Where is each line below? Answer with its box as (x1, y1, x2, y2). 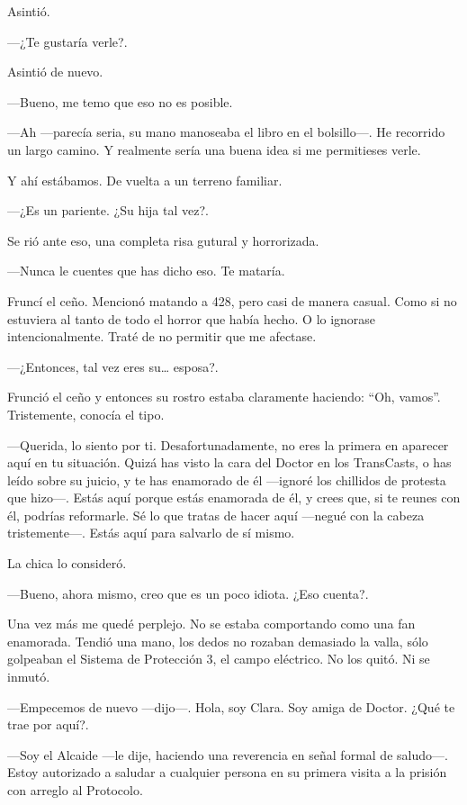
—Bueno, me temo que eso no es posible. (7, 92, 233, 111)
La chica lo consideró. (7, 554, 127, 573)
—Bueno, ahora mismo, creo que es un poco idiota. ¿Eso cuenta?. (7, 583, 369, 602)
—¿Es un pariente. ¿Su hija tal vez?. (7, 201, 209, 220)
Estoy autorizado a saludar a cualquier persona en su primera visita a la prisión (7, 763, 447, 782)
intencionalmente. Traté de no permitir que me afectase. (7, 327, 317, 346)
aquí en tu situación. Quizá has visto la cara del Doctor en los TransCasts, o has (7, 453, 452, 472)
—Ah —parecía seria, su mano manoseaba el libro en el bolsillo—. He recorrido (7, 122, 445, 141)
